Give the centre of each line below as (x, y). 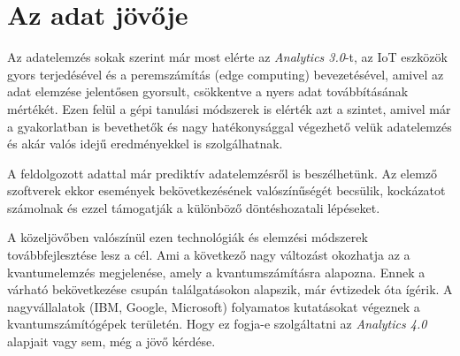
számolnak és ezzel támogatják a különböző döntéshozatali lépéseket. (194, 207)
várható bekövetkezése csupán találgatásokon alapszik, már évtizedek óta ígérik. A (230, 289)
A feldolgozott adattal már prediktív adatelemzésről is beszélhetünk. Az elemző (222, 173)
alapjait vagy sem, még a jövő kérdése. (111, 341)
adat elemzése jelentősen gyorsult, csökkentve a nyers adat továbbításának (208, 91)
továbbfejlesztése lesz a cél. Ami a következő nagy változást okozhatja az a (209, 255)
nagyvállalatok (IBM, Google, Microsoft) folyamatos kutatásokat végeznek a (214, 306)
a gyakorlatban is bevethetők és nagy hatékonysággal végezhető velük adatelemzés (230, 126)
